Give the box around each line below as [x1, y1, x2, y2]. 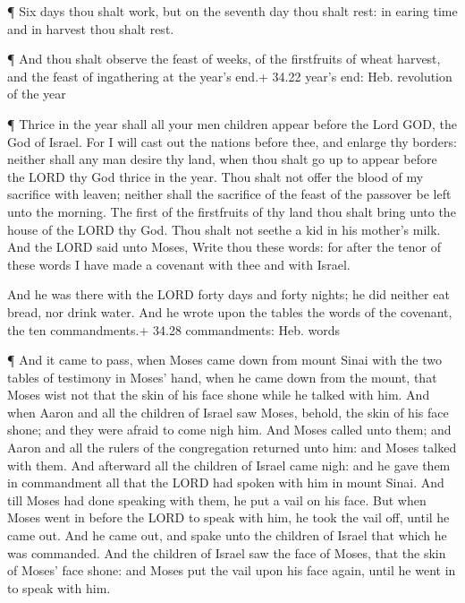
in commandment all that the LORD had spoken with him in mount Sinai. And [7, 473, 444, 492]
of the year [7, 84, 66, 103]
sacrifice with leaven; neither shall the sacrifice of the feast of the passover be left [7, 185, 452, 203]
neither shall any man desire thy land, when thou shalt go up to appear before [7, 150, 437, 168]
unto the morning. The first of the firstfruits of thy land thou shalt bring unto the [7, 202, 456, 220]
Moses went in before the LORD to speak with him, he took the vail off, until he [7, 508, 450, 527]
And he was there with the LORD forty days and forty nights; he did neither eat [7, 285, 450, 304]
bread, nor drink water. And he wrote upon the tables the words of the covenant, [7, 302, 452, 321]
